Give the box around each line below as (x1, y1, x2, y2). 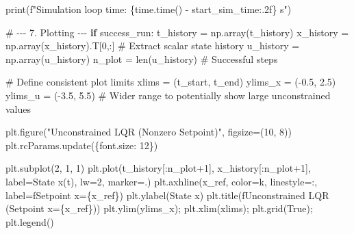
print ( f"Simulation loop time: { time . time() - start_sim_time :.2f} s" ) (5, 2, 292, 16)
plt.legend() (5, 214, 54, 229)
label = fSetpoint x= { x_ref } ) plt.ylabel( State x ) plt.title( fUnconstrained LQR (5, 187, 329, 202)
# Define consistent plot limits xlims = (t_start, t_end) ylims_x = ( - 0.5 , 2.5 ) (5, 75, 336, 89)
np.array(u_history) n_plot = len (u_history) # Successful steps (5, 51, 278, 66)
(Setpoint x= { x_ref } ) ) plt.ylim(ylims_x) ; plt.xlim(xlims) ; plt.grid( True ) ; (5, 201, 313, 216)
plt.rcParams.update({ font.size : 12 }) (5, 138, 158, 152)
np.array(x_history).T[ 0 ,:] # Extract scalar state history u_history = (5, 38, 300, 53)
